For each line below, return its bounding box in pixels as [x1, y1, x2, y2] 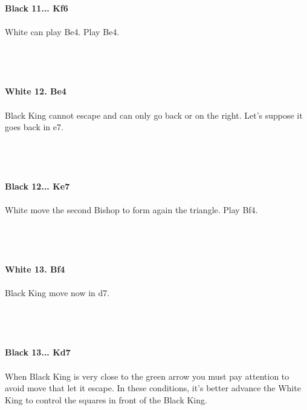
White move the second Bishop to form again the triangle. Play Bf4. [5, 203, 258, 216]
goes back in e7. [5, 121, 63, 133]
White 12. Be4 [5, 85, 66, 98]
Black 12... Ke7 [5, 180, 70, 193]
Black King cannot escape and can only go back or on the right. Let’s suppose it [5, 108, 303, 121]
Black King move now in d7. [5, 286, 110, 299]
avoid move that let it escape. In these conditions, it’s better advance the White [5, 382, 301, 394]
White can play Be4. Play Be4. [5, 25, 120, 38]
